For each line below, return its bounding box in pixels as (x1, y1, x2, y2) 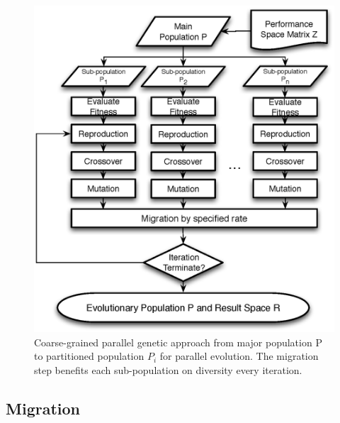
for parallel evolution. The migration (159, 348, 319, 363)
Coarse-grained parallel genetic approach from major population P (34, 334, 322, 349)
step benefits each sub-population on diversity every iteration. (34, 362, 302, 377)
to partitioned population (34, 348, 144, 363)
